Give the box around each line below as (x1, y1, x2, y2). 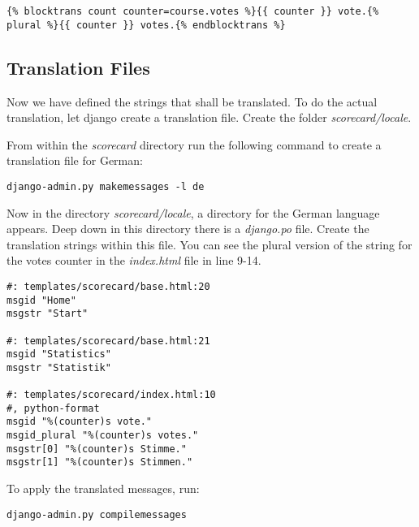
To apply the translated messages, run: (6, 480, 200, 497)
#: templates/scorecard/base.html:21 (6, 335, 210, 347)
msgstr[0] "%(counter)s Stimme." (6, 443, 187, 455)
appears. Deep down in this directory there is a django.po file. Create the (6, 220, 369, 237)
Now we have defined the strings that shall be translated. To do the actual (6, 93, 378, 110)
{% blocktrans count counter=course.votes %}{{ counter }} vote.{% (6, 6, 379, 17)
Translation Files (6, 54, 150, 80)
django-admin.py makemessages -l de (6, 180, 205, 192)
